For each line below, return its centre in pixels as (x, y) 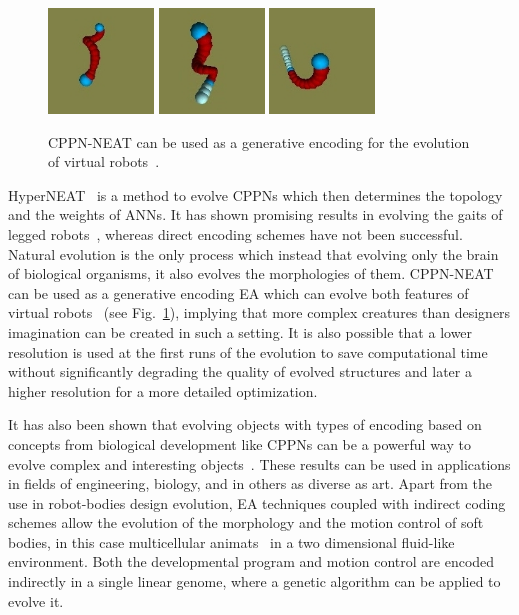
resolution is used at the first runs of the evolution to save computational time (248, 351)
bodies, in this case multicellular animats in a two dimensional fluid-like (231, 541)
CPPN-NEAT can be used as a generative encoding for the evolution (259, 141)
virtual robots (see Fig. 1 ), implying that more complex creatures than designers (259, 312)
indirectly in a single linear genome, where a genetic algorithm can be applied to (254, 581)
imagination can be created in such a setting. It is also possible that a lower (240, 331)
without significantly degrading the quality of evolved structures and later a (240, 371)
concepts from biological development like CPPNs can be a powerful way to (239, 443)
